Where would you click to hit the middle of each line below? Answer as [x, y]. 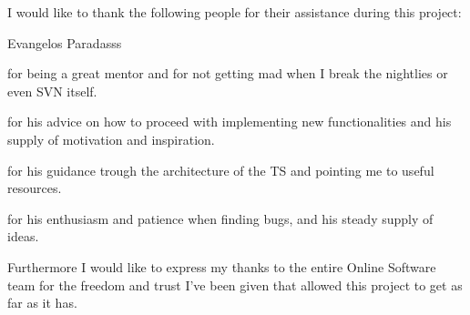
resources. [35, 188]
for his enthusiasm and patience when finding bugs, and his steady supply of [220, 218]
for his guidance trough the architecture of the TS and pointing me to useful [221, 170]
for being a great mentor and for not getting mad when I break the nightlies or [228, 73]
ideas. [23, 236]
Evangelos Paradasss [65, 42]
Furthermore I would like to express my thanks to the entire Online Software [222, 266]
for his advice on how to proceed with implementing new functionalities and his [230, 122]
